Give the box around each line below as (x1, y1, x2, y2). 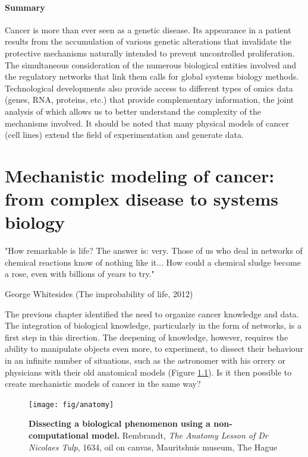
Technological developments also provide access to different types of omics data (5, 81, 293, 94)
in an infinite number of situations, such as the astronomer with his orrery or (5, 354, 286, 366)
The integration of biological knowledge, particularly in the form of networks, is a (5, 319, 301, 332)
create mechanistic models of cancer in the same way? (5, 377, 201, 390)
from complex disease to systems (5, 187, 278, 211)
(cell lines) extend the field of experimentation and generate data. (5, 128, 244, 141)
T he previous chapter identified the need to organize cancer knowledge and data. (5, 307, 299, 320)
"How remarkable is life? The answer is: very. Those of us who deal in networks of (5, 244, 303, 257)
